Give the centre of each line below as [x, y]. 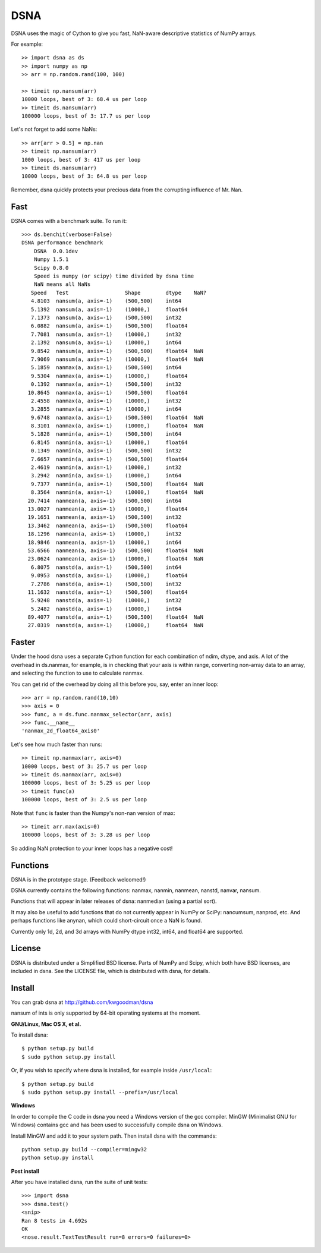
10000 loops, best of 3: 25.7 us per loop [84, 766]
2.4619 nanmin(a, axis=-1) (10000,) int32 [106, 467]
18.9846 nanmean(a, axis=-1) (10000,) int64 [104, 542]
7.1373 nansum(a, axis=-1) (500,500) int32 [106, 318]
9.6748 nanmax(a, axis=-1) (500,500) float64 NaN [117, 417]
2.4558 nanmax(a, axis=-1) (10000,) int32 [106, 401]
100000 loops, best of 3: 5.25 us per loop [86, 783]
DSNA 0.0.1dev [56, 251]
